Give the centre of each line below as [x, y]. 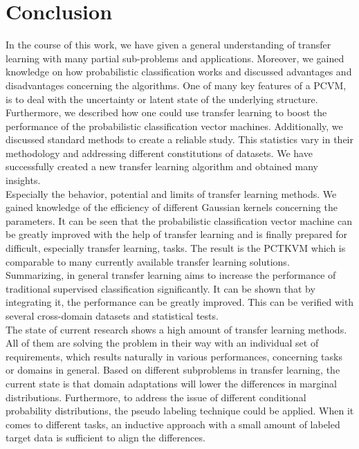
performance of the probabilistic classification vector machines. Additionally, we [174, 126]
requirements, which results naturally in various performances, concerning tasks [174, 356]
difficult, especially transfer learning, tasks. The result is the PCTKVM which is [176, 248]
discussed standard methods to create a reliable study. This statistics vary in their [180, 139]
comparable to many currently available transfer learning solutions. [148, 261]
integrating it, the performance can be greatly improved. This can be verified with [180, 302]
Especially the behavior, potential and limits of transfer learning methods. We [171, 193]
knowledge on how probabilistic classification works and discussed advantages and [179, 72]
